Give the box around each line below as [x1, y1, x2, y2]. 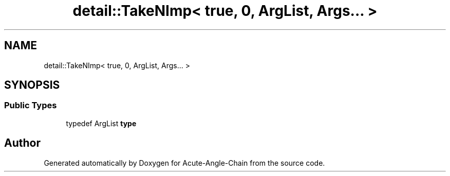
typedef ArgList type [66, 119, 137, 128]
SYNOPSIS [4, 79, 60, 92]
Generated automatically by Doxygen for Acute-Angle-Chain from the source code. [44, 158, 325, 167]
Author [4, 136, 41, 150]
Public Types [4, 100, 57, 111]
